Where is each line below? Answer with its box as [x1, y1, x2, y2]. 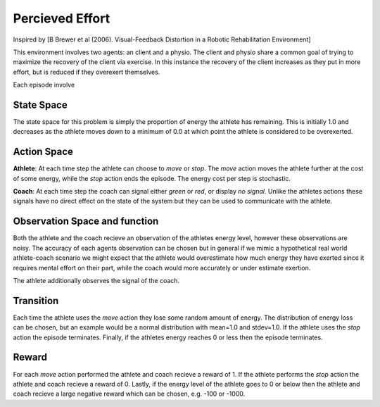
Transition [13, 294, 59, 306]
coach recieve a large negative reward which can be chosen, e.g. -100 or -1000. [13, 389, 246, 398]
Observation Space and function [13, 215, 159, 227]
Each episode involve [13, 81, 75, 89]
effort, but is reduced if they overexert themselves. [13, 68, 160, 76]
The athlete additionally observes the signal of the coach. [13, 276, 179, 284]
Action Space [13, 146, 74, 158]
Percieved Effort [13, 11, 110, 26]
